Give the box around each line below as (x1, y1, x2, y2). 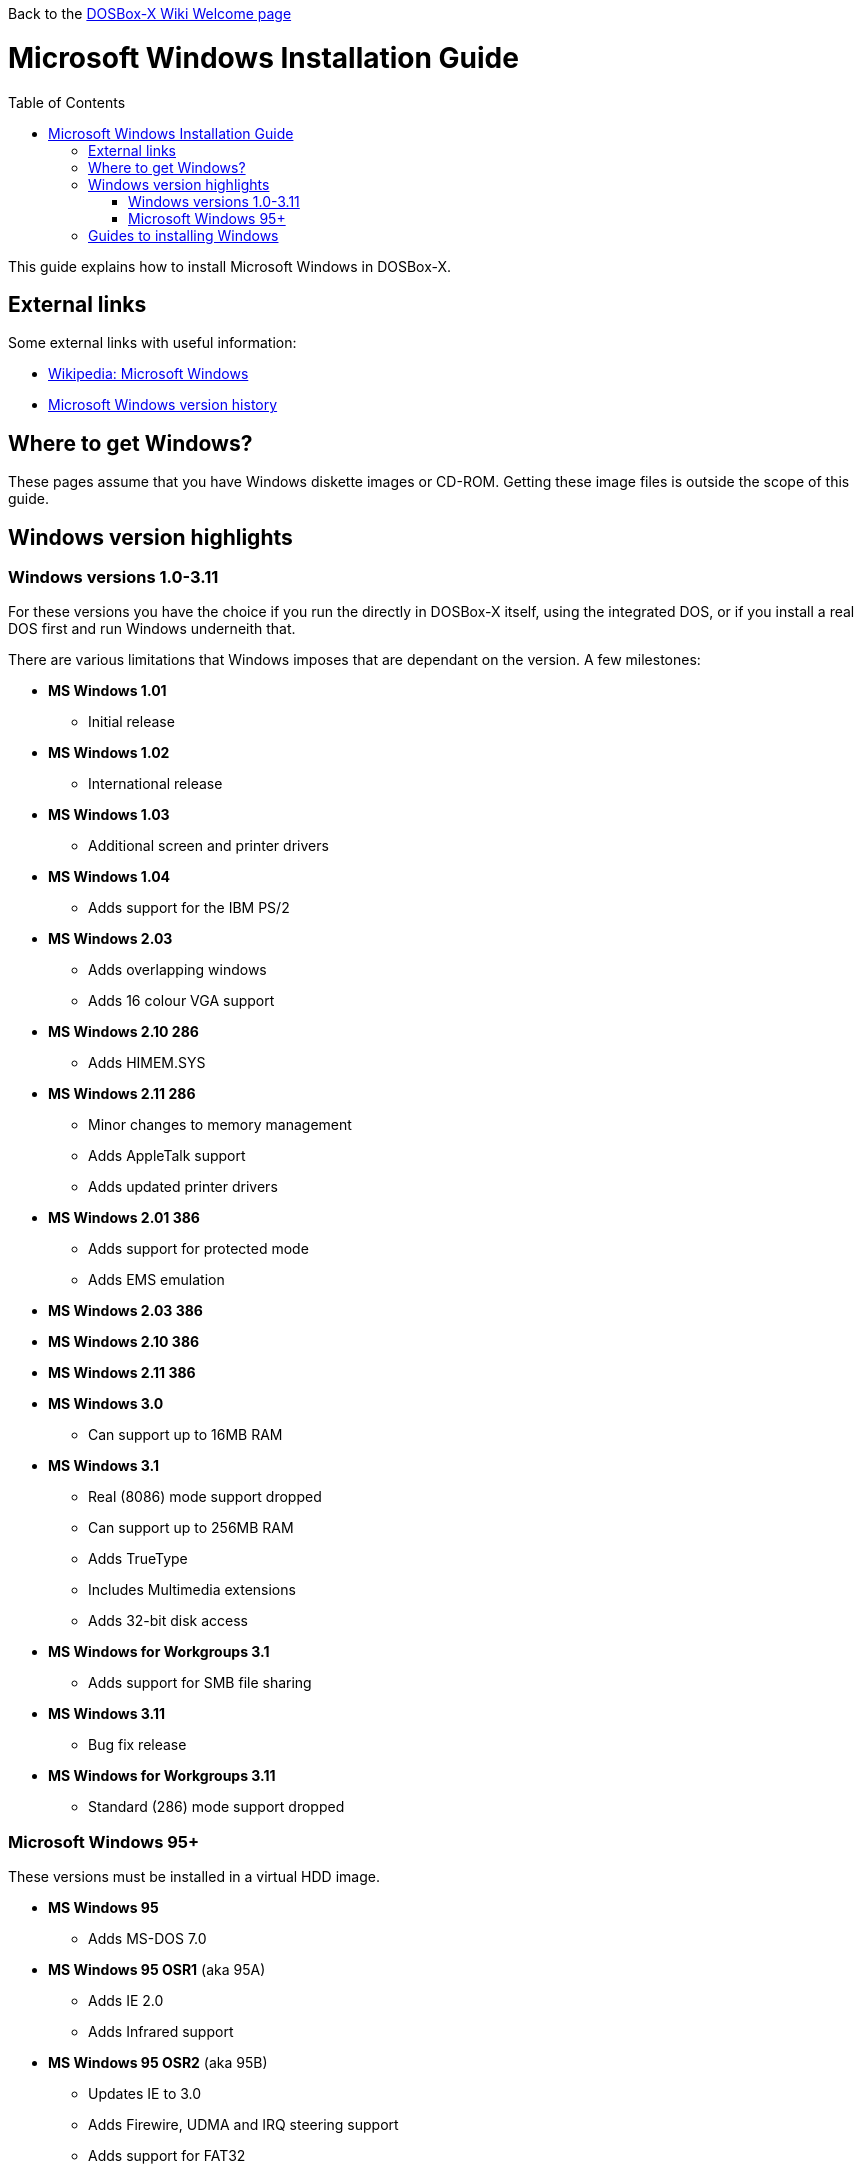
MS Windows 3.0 (48, 1395, 164, 1413)
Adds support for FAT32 (88, 2147, 246, 2165)
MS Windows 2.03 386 (48, 1302, 203, 1320)
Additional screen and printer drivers (88, 837, 329, 855)
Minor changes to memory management (88, 1116, 352, 1134)
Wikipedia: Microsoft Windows (48, 365, 249, 383)
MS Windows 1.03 (48, 806, 170, 824)
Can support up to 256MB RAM (88, 1519, 294, 1537)
